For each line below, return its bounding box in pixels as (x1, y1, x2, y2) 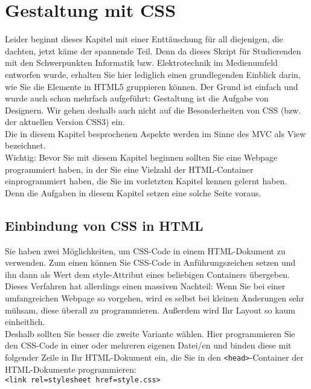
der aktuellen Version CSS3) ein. (5, 115, 125, 128)
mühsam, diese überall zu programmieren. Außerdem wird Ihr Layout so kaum (5, 303, 295, 316)
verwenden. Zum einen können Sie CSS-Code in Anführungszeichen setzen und (5, 256, 296, 269)
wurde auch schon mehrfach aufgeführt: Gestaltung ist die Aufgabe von (5, 92, 269, 104)
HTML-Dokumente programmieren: (5, 362, 136, 375)
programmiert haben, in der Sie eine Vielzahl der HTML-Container (5, 162, 254, 175)
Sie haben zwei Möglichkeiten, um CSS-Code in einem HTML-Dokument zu (5, 244, 286, 257)
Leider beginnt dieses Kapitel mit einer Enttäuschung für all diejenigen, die (5, 33, 283, 45)
